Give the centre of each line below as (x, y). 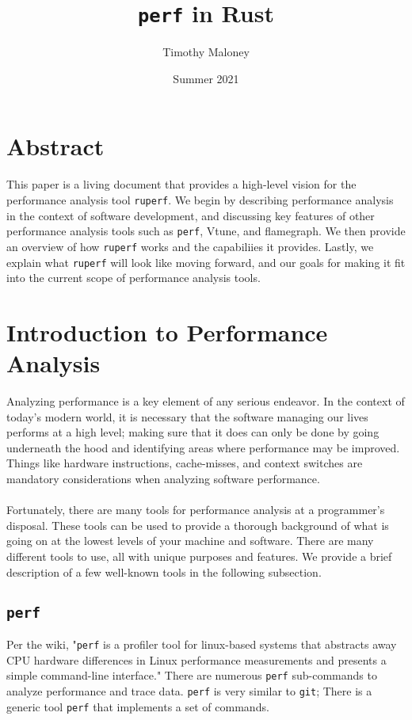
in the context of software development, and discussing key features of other (191, 215)
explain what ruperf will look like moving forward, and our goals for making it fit (206, 262)
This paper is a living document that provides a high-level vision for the (181, 184)
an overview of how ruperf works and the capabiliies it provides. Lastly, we (190, 246)
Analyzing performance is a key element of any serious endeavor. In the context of (206, 401)
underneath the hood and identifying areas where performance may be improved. (203, 447)
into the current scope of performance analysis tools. (134, 278)
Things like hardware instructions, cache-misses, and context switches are (185, 463)
